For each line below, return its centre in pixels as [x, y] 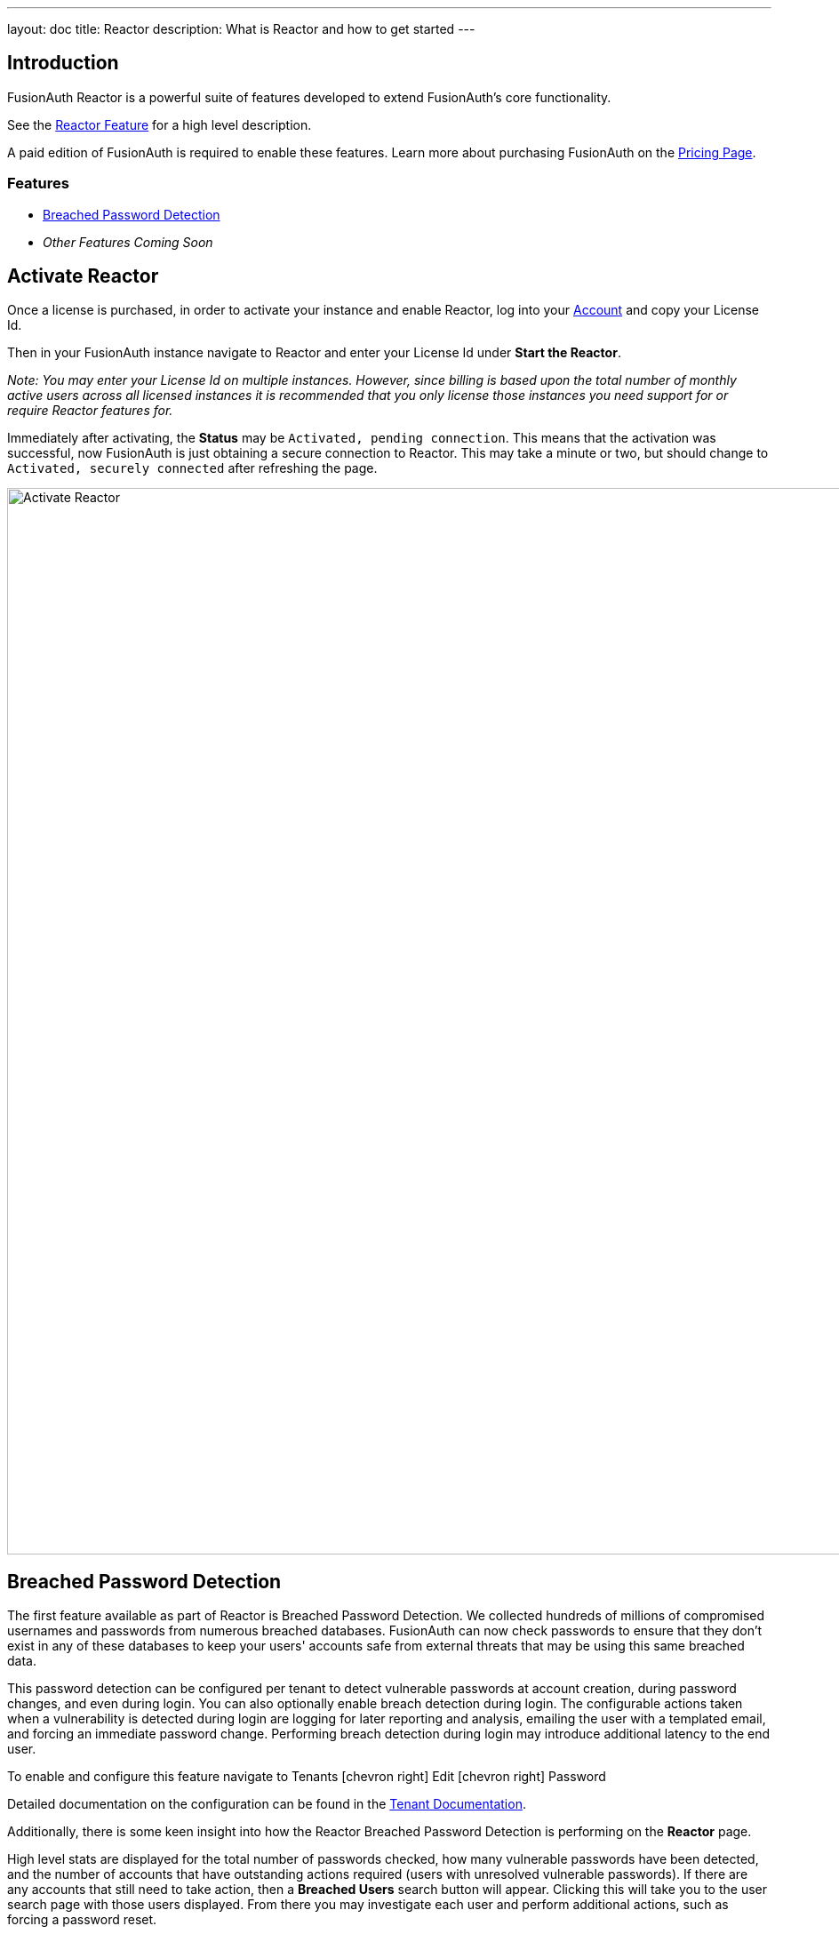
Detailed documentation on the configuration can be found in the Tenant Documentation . [267, 1804]
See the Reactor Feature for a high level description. [160, 124]
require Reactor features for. [90, 411]
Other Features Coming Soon [128, 242]
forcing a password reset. [82, 1920]
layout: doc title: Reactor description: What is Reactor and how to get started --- [241, 29]
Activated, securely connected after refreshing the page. [192, 468]
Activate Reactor [83, 276]
